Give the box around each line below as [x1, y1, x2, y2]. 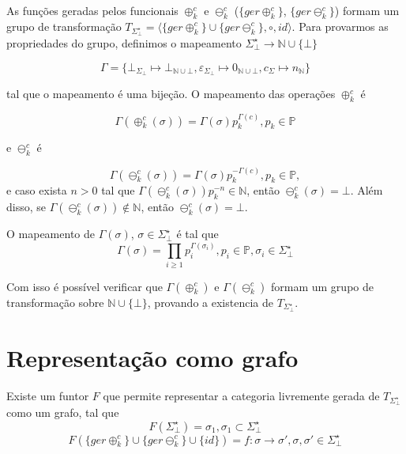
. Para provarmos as [291, 17, 389, 34]
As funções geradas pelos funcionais [6, 2, 179, 18]
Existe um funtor [6, 387, 89, 403]
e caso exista [6, 182, 67, 199]
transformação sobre [6, 293, 104, 310]
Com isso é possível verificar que [6, 278, 163, 294]
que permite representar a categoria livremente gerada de [103, 387, 380, 403]
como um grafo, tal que [6, 404, 119, 421]
